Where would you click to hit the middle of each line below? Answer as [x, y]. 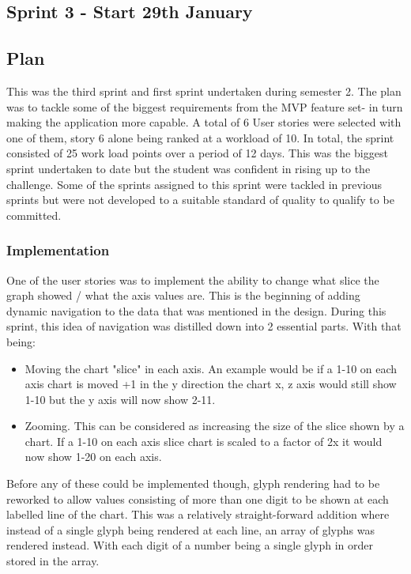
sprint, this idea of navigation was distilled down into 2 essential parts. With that [204, 326]
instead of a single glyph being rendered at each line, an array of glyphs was [190, 529]
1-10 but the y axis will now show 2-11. [120, 399]
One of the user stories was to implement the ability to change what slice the [193, 279]
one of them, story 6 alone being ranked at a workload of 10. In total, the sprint [200, 137]
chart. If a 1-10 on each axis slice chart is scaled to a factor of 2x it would [204, 441]
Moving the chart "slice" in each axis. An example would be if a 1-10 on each [211, 368]
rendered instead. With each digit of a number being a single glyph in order [190, 545]
